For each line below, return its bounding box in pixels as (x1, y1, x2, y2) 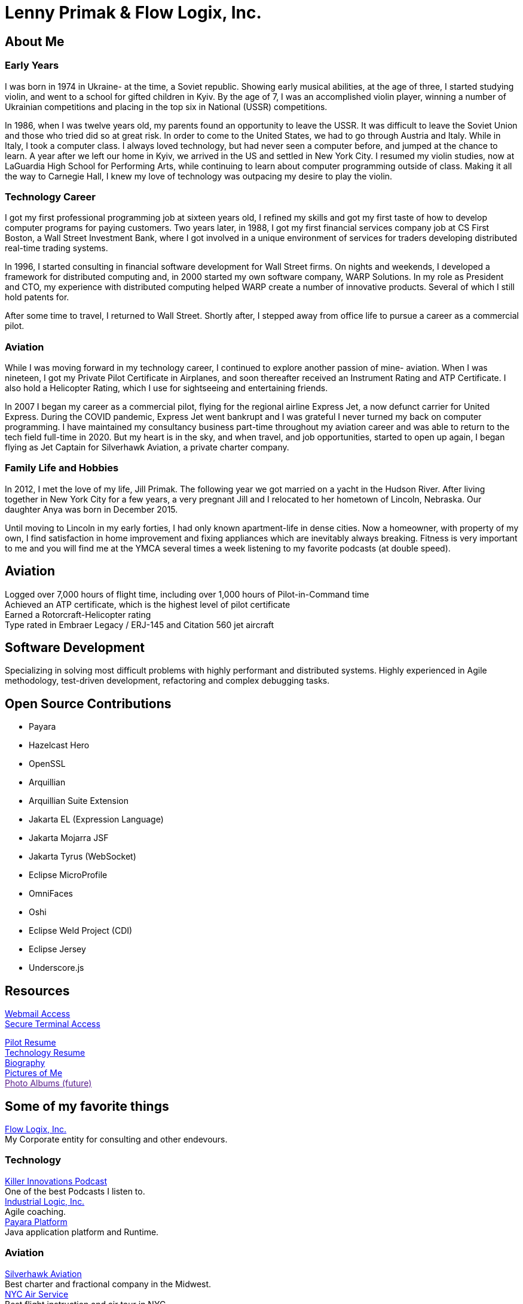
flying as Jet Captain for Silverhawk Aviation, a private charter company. (5, 442, 289, 453)
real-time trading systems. (5, 243, 108, 254)
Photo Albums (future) (5, 1078, 92, 1089)
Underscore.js (29, 962, 84, 973)
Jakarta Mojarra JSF (29, 833, 109, 843)
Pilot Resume (5, 1037, 56, 1048)
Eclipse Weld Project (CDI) (29, 925, 133, 936)
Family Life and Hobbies (5, 462, 119, 474)
